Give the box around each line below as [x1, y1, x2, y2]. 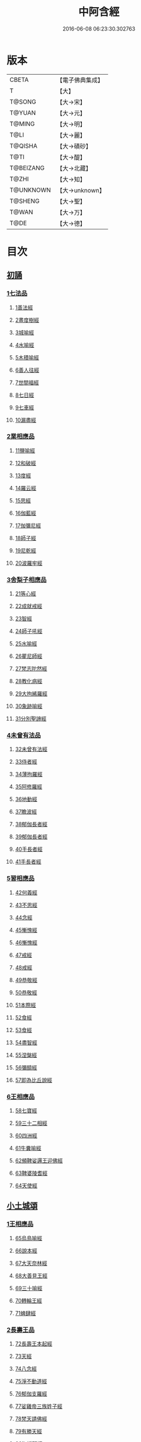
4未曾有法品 [6, 731, 41, 740]
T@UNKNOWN [9, 186, 51, 194]
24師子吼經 [15, 628, 43, 635]
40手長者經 [15, 845, 43, 853]
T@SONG [9, 98, 37, 106]
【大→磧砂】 [56, 142, 92, 150]
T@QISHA [9, 142, 37, 150]
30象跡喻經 [15, 702, 43, 710]
